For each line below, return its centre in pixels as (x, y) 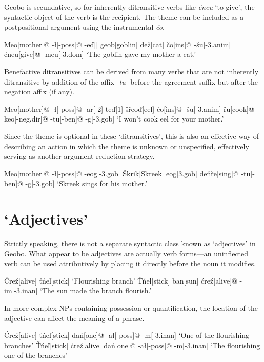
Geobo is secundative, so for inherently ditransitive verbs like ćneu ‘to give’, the (129, 7)
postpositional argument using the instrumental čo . (84, 27)
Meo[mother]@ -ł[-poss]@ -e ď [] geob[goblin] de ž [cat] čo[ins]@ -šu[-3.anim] (118, 44)
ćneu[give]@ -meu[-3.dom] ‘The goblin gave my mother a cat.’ (100, 54)
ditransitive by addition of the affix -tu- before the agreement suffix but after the (131, 81)
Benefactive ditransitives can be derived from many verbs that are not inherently (131, 71)
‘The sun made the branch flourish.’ (96, 290)
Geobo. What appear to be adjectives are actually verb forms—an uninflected (126, 253)
